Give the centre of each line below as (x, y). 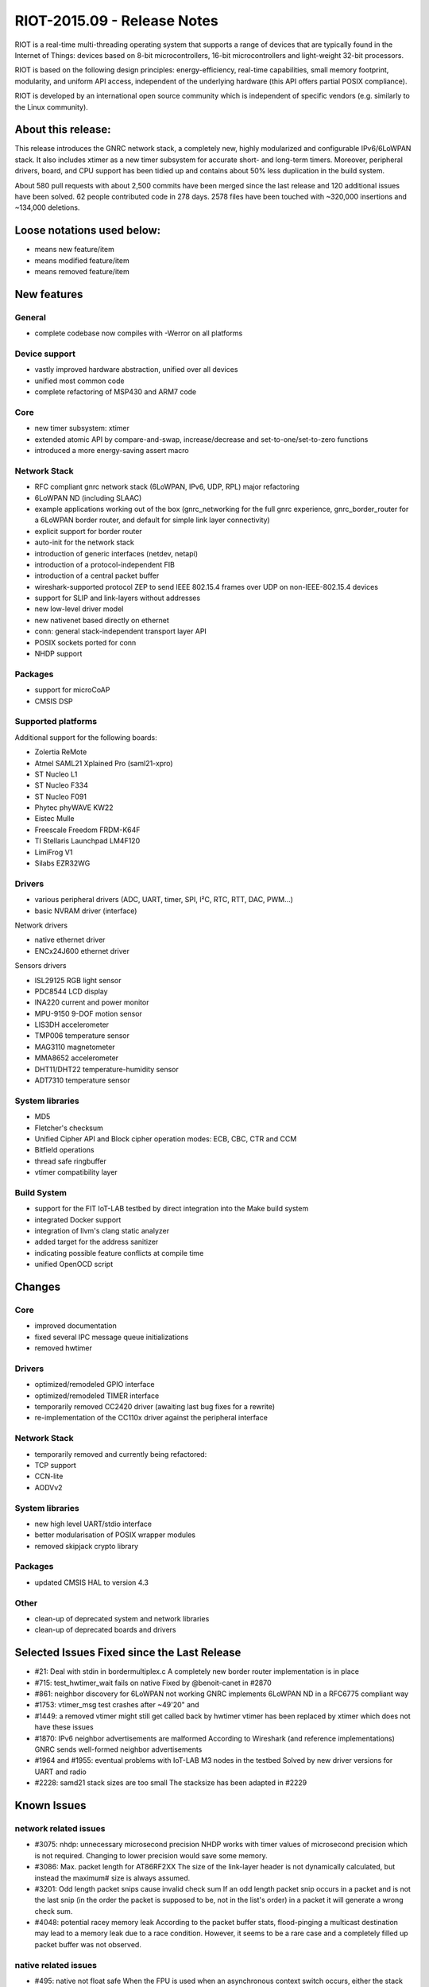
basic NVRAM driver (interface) (86, 911)
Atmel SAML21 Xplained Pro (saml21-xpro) (104, 763)
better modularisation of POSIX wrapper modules (115, 1535)
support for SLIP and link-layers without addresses (118, 598)
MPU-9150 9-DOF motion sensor (89, 1013)
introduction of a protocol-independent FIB (104, 564)
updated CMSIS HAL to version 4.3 (91, 1582)
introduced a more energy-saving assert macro (112, 451)
